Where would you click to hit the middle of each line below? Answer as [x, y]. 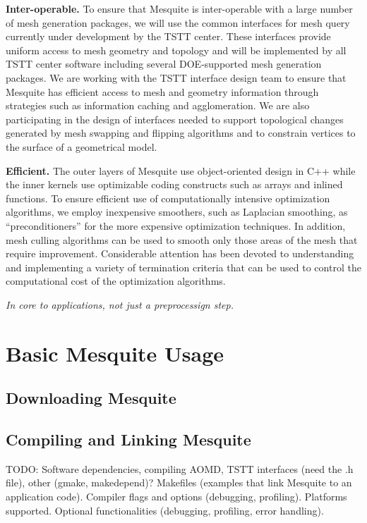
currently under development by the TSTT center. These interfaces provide [168, 36]
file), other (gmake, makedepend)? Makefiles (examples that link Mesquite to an [179, 482]
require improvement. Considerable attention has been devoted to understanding [180, 253]
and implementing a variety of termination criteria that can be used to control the [183, 267]
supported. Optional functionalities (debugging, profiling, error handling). [165, 510]
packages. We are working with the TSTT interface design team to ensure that [176, 77]
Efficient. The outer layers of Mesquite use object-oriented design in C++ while [181, 170]
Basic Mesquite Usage [115, 353]
